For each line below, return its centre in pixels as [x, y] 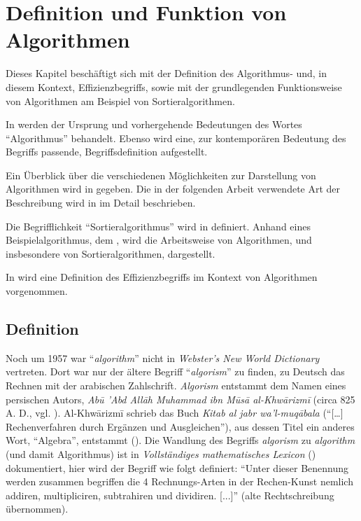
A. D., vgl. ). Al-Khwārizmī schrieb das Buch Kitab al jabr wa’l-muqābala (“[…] [175, 413]
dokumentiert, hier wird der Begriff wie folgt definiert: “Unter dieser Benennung [177, 467]
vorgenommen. [37, 291]
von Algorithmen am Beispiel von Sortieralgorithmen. [120, 100]
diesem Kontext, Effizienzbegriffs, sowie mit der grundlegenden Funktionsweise [174, 86]
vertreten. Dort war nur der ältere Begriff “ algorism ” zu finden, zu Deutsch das [175, 371]
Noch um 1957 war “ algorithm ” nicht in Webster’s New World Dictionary [163, 357]
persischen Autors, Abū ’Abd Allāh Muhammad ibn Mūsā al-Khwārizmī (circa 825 [180, 399]
